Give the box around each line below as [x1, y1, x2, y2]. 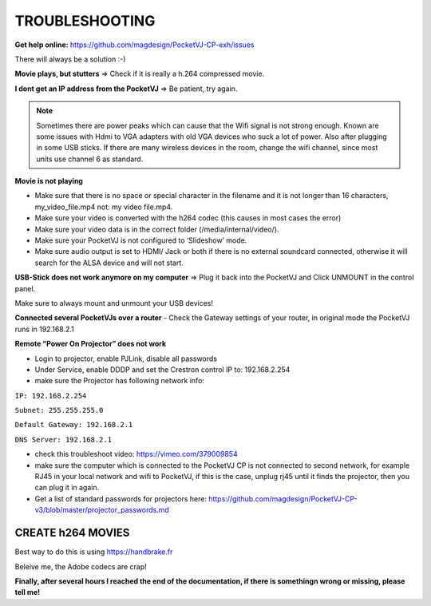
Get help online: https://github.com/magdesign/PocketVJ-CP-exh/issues [14, 40, 255, 50]
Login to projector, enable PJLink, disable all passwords [34, 354, 218, 363]
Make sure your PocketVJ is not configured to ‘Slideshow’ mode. [34, 236, 247, 245]
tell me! [14, 588, 41, 597]
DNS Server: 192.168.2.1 [14, 435, 112, 444]
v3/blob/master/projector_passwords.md [34, 505, 169, 515]
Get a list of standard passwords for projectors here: [34, 493, 208, 503]
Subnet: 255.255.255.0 [14, 406, 104, 415]
